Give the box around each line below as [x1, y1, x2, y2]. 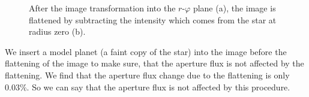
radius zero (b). [29, 25, 86, 38]
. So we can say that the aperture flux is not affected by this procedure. [26, 80, 290, 93]
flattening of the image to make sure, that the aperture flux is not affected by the [5, 57, 304, 69]
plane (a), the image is [193, 2, 276, 14]
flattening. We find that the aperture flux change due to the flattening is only [5, 68, 290, 81]
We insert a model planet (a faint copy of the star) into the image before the [5, 45, 287, 57]
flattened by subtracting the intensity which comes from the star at [29, 13, 277, 26]
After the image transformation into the [29, 2, 176, 14]
